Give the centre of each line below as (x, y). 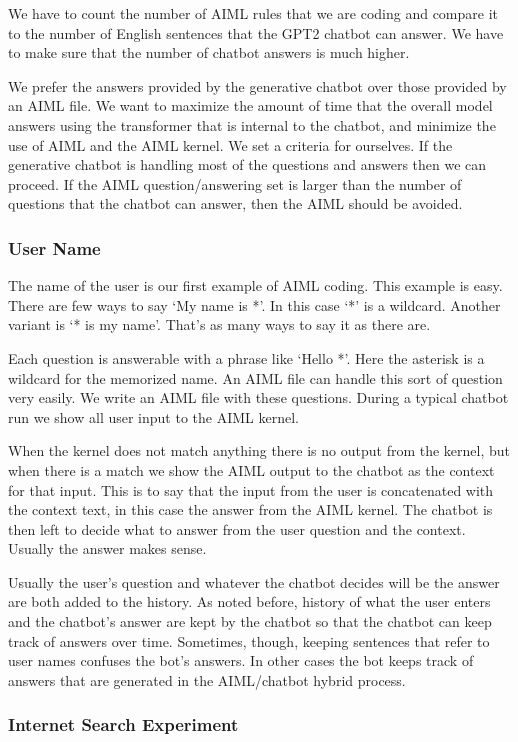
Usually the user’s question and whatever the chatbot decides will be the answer (254, 581)
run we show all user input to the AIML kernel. (153, 416)
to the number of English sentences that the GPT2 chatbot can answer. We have (256, 32)
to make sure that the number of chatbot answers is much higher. (209, 52)
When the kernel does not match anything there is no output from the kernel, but (259, 450)
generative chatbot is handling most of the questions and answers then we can (247, 164)
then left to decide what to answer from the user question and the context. (237, 528)
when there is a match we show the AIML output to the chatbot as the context (251, 469)
